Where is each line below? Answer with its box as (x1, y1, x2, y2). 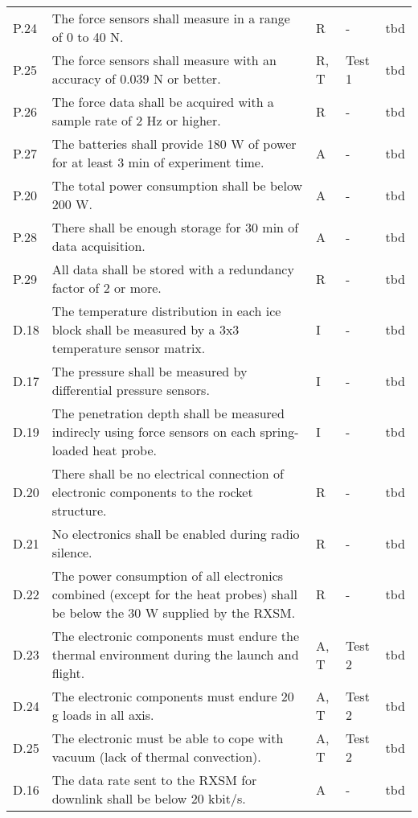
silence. (51, 543, 92, 561)
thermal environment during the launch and (51, 645, 299, 664)
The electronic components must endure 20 (51, 687, 294, 705)
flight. (51, 664, 85, 682)
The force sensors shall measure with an (51, 51, 277, 69)
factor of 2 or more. (51, 278, 162, 297)
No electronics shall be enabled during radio (51, 524, 300, 543)
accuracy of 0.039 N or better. (51, 69, 221, 88)
